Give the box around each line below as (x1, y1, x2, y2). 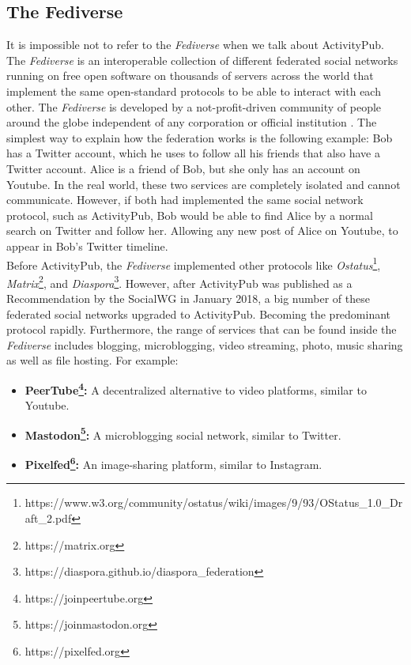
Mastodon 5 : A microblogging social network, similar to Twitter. (25, 424, 341, 443)
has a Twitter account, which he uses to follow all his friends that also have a (6, 145, 381, 161)
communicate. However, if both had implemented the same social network (6, 191, 364, 208)
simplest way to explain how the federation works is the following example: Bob (6, 129, 393, 145)
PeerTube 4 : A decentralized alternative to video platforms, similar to (25, 379, 367, 398)
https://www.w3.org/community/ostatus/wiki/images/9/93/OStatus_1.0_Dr (25, 494, 403, 511)
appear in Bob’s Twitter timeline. (6, 237, 168, 254)
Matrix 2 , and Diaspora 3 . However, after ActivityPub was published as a (6, 272, 353, 291)
